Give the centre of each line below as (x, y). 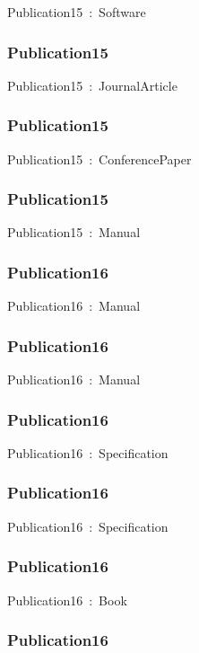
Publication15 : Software (77, 12)
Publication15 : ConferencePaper (99, 159)
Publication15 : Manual (74, 232)
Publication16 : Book (67, 600)
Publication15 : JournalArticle (92, 85)
